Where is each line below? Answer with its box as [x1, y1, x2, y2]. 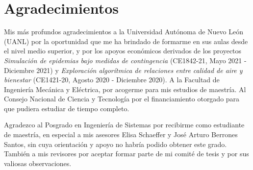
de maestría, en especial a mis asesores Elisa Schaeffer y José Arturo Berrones [4, 129, 238, 140]
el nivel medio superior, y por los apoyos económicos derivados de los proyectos [4, 46, 242, 56]
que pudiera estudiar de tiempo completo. [4, 103, 129, 113]
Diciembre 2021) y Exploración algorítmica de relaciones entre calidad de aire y [4, 65, 243, 75]
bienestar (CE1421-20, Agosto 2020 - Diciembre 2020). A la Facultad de [4, 74, 220, 85]
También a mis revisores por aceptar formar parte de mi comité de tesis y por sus [4, 148, 249, 159]
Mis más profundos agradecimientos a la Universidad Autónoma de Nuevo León [4, 26, 243, 37]
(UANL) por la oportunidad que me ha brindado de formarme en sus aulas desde [4, 36, 248, 46]
